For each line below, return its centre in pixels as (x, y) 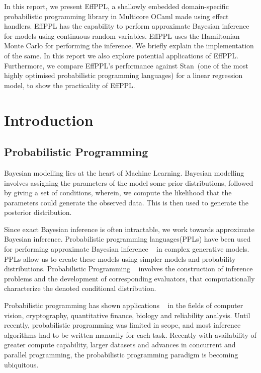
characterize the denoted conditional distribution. (80, 288)
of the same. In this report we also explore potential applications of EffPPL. (121, 55)
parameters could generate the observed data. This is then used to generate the (126, 202)
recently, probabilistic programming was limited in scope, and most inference (122, 325)
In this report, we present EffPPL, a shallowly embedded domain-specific (116, 6)
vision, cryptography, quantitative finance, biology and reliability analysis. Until (127, 315)
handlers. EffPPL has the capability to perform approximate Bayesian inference (127, 26)
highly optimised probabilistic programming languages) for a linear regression (123, 75)
